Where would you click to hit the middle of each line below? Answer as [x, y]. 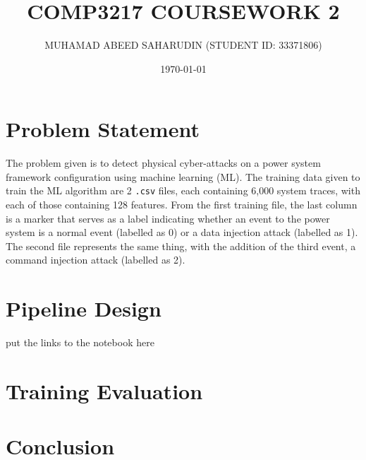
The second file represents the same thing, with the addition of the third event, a [181, 246]
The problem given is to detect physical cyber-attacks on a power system [163, 163]
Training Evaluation [104, 390]
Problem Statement [103, 129]
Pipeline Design [84, 308]
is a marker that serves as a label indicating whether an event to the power [168, 218]
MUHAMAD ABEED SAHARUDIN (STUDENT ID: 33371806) [183, 45]
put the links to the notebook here [80, 342]
